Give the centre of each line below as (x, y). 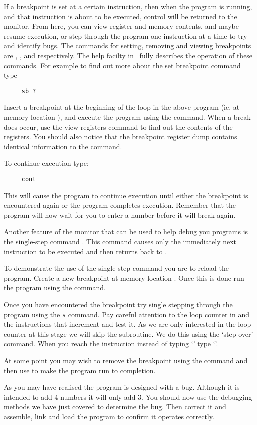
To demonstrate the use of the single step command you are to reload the (116, 268)
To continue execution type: (46, 163)
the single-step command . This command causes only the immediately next (120, 241)
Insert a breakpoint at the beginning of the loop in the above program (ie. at (122, 107)
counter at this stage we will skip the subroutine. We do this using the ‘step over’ (129, 334)
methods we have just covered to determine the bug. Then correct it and (115, 407)
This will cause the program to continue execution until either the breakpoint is (126, 195)
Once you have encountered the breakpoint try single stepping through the (118, 304)
